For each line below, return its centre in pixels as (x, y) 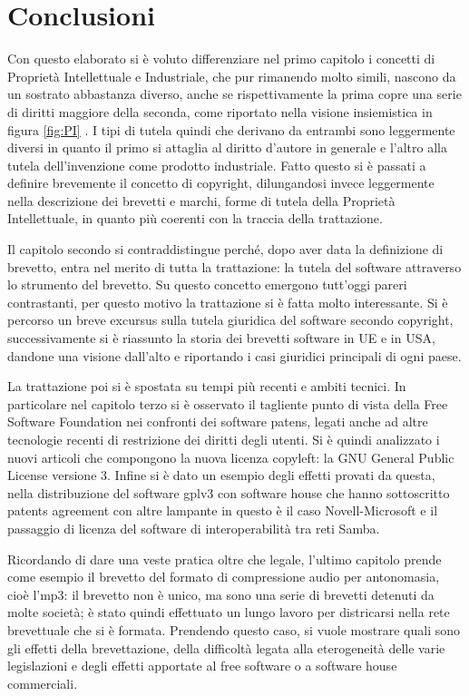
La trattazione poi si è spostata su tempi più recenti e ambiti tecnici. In (207, 386)
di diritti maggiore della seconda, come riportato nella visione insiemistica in (220, 111)
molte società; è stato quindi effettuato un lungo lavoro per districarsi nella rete (229, 612)
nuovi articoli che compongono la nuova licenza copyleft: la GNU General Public (231, 457)
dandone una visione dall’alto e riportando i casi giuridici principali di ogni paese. (234, 355)
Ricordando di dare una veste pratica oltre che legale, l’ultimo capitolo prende (225, 559)
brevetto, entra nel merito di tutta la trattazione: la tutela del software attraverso (234, 266)
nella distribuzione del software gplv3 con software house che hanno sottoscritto (229, 492)
